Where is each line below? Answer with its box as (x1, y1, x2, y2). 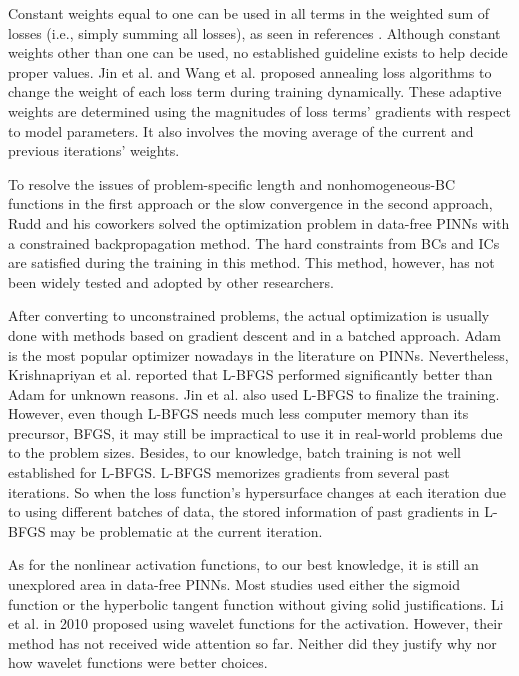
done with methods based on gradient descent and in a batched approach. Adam (8, 324, 502, 345)
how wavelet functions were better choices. (8, 652, 268, 673)
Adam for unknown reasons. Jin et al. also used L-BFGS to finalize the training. (8, 383, 500, 404)
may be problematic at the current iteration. (50, 520, 323, 541)
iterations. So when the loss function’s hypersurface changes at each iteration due (8, 481, 507, 502)
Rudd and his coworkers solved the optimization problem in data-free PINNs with (8, 212, 510, 233)
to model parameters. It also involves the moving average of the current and (8, 120, 474, 141)
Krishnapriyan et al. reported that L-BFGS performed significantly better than (8, 364, 493, 385)
